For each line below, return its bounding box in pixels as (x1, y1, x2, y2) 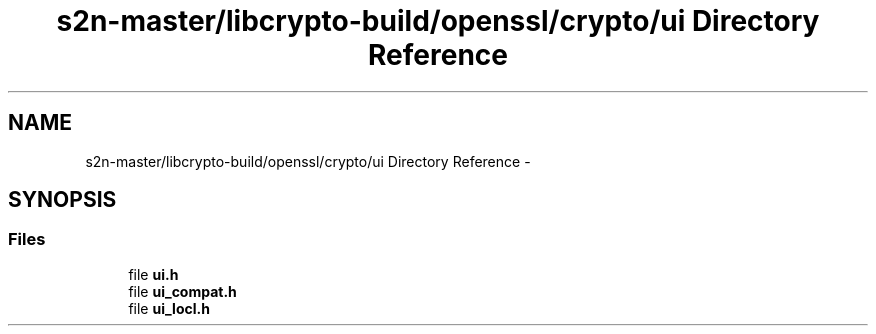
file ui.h (128, 265, 179, 283)
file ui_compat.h (128, 282, 237, 300)
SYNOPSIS (8, 187, 117, 213)
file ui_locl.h (128, 299, 210, 317)
